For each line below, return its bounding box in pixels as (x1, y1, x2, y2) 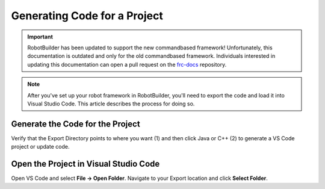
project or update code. (11, 143, 70, 150)
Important (27, 33, 54, 40)
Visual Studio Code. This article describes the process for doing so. (27, 100, 195, 107)
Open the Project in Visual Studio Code (11, 159, 160, 169)
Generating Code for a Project (11, 9, 164, 22)
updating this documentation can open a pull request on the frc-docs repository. (27, 61, 227, 68)
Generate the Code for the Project (11, 119, 141, 129)
